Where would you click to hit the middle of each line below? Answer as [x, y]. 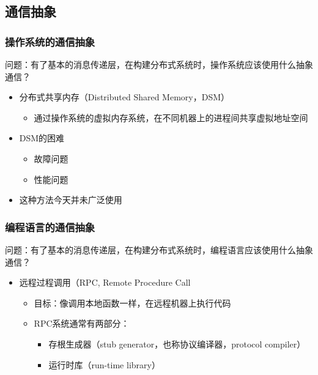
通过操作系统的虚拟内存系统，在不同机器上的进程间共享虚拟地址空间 [171, 117]
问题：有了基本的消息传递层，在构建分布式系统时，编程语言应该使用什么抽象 [159, 249]
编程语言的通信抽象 [50, 227]
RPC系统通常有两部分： [82, 323]
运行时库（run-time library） [104, 364]
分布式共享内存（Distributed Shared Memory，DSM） [124, 97]
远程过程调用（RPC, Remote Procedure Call [105, 282]
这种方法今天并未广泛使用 [71, 200]
